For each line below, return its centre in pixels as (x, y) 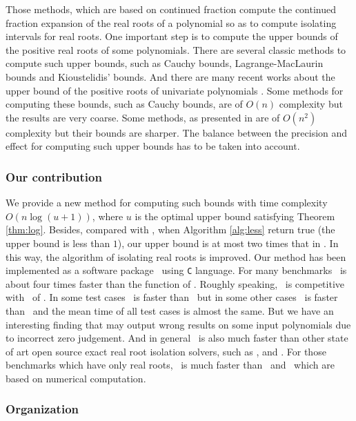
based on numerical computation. (76, 378)
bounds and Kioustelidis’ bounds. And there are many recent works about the (170, 76)
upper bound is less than (58, 243)
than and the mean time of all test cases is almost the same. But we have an (170, 310)
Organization (42, 409)
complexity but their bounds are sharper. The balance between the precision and (177, 132)
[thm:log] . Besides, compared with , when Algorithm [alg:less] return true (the (170, 229)
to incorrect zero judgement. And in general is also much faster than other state (177, 338)
